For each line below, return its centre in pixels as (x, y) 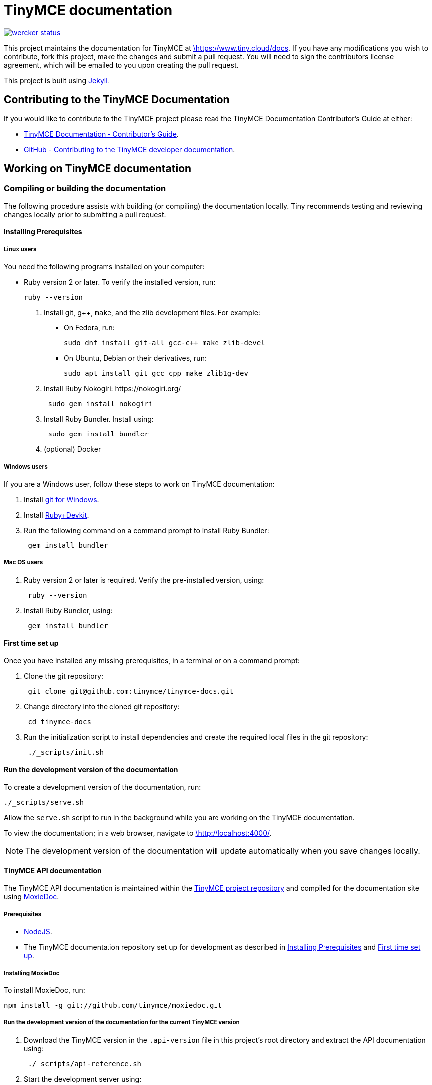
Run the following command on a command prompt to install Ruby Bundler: (147, 530)
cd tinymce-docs (59, 721)
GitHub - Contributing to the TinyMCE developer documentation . (130, 149)
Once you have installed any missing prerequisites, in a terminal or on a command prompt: (152, 660)
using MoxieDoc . (32, 897)
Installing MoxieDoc (32, 973)
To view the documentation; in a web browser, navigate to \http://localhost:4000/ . (138, 833)
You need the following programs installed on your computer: (104, 267)
